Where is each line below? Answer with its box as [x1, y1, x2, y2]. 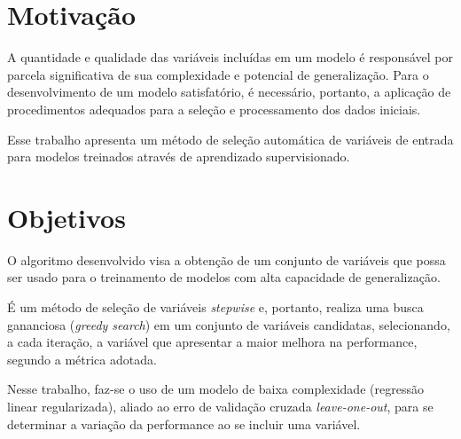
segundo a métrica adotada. [7, 349, 157, 368]
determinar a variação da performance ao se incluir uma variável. [7, 414, 361, 433]
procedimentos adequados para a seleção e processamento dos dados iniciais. [7, 99, 421, 118]
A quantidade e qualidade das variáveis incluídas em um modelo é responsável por [7, 48, 453, 67]
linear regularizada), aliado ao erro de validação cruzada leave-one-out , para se [7, 396, 434, 415]
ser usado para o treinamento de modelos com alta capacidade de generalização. [7, 268, 441, 286]
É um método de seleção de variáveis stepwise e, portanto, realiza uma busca [7, 298, 424, 316]
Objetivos [7, 199, 126, 235]
